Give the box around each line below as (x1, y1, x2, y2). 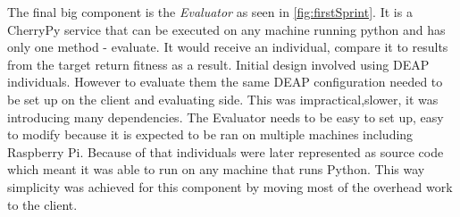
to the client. (7, 195, 78, 213)
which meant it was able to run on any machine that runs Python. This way (7, 160, 425, 179)
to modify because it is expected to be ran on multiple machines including (7, 125, 414, 144)
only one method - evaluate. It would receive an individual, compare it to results (7, 38, 448, 56)
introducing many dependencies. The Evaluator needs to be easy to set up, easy (7, 107, 444, 126)
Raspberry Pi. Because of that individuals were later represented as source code (7, 142, 444, 161)
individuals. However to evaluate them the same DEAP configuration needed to (7, 72, 443, 91)
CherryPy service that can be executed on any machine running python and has (7, 20, 446, 38)
